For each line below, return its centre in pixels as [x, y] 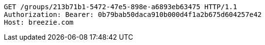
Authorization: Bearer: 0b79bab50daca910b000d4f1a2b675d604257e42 [133, 15]
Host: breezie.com [39, 22]
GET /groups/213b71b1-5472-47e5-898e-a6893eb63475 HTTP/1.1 [121, 7]
